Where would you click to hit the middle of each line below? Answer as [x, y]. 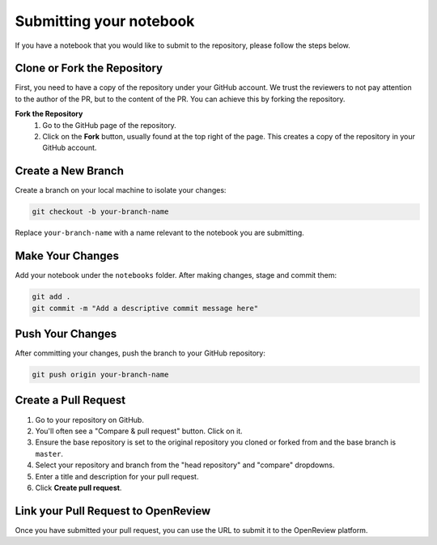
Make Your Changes [67, 256]
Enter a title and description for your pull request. [117, 476]
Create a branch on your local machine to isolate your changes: [121, 190]
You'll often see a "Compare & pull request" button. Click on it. [139, 431]
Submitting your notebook [105, 21]
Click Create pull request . [78, 488]
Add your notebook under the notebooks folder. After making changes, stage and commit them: [176, 275]
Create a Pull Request [70, 400]
